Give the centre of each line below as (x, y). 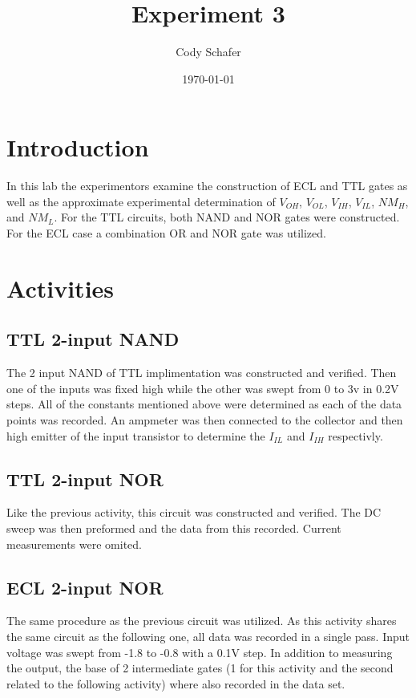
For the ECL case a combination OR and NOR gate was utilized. (166, 233)
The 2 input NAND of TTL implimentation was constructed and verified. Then (202, 373)
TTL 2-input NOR (85, 479)
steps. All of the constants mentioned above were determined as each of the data (204, 404)
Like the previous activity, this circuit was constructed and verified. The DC (194, 512)
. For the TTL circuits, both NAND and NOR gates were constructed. (227, 217)
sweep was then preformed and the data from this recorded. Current (174, 528)
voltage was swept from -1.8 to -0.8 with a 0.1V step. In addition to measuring (200, 652)
